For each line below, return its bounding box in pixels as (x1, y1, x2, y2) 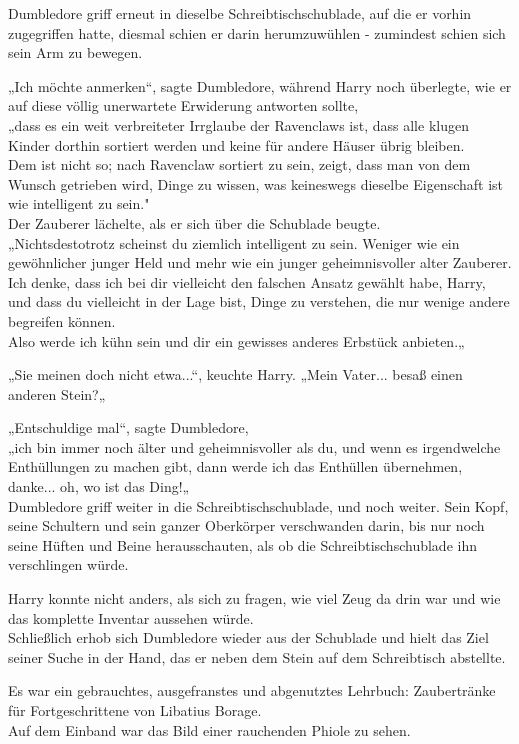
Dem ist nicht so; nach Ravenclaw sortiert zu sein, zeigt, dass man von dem (8, 154, 471, 175)
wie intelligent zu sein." (8, 193, 150, 214)
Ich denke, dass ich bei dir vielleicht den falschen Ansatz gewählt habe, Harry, (8, 271, 486, 292)
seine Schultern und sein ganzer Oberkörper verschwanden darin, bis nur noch (8, 515, 485, 536)
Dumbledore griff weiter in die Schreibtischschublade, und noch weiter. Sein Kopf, (8, 495, 509, 516)
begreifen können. (8, 310, 116, 331)
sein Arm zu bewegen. (8, 42, 143, 63)
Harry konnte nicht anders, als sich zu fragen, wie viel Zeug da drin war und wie (8, 588, 501, 609)
